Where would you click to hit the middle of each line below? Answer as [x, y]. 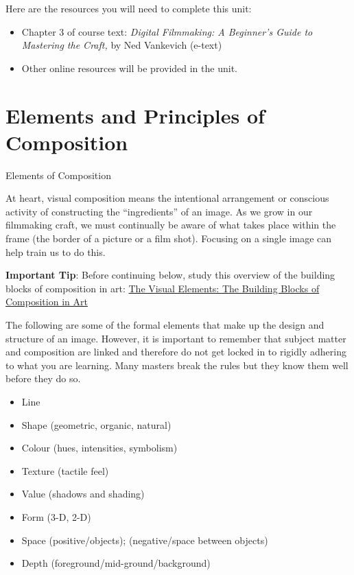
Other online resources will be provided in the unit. [129, 68]
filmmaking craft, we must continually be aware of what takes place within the [171, 225]
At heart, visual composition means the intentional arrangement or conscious [167, 198]
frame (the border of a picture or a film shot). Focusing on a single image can [169, 238]
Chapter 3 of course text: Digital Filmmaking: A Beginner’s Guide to [167, 31]
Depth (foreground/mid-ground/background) [116, 563]
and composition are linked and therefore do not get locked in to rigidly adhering [176, 352]
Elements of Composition [58, 175]
